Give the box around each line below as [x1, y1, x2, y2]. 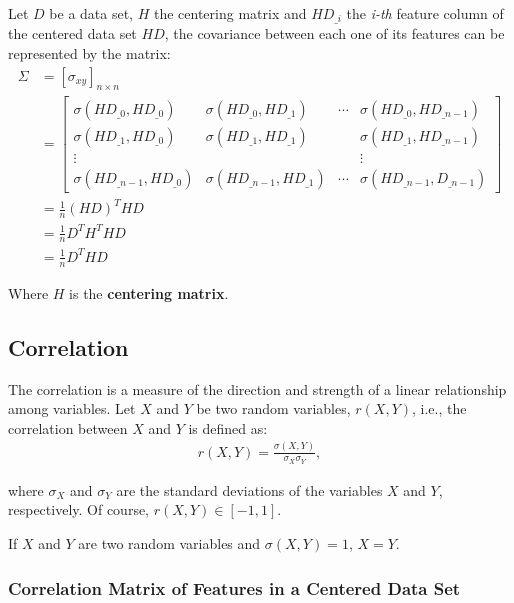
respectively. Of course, [8, 499, 150, 520]
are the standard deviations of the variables [116, 479, 383, 500]
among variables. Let [8, 398, 136, 419]
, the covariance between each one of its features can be [164, 23, 505, 44]
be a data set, [49, 3, 134, 23]
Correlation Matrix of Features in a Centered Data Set [8, 575, 461, 600]
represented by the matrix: [8, 43, 171, 64]
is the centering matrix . [69, 282, 229, 303]
